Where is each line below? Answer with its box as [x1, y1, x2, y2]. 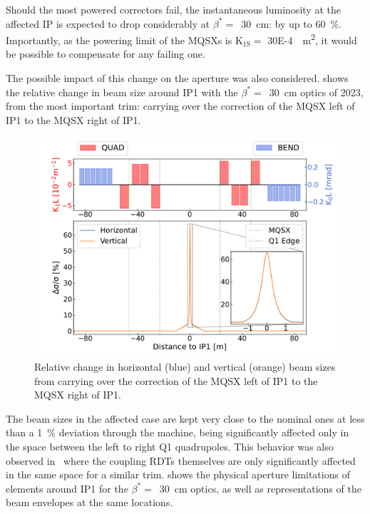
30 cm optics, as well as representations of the [159, 480, 361, 495]
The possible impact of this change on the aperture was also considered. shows [6, 71, 349, 86]
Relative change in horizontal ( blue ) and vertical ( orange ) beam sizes [34, 359, 336, 374]
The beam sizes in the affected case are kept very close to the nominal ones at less [6, 411, 365, 426]
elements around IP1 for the [6, 480, 128, 495]
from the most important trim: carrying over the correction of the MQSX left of [6, 98, 355, 113]
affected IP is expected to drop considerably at [6, 16, 210, 31]
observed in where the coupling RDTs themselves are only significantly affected [6, 453, 356, 468]
